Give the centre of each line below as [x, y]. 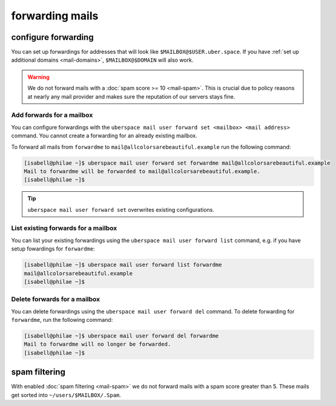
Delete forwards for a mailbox [56, 300]
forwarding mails [55, 16]
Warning [38, 77]
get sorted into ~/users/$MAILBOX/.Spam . [66, 395]
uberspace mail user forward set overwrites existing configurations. [121, 209]
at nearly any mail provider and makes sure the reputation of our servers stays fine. [131, 96]
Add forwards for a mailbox [52, 115]
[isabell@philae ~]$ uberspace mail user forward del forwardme [121, 336]
